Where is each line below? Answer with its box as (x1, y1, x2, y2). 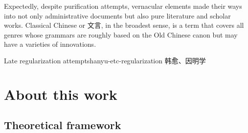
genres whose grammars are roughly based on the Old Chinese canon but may (4, 29, 238, 39)
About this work (4, 84, 117, 104)
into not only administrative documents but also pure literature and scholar (4, 10, 231, 20)
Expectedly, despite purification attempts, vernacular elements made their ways (4, 1, 242, 11)
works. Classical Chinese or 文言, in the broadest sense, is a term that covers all (4, 20, 244, 30)
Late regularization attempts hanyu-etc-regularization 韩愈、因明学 (4, 55, 206, 65)
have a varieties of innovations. (4, 39, 96, 49)
